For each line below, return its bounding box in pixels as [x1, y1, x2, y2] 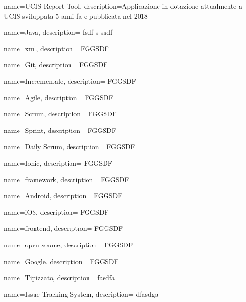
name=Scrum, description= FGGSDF [4, 109, 117, 119]
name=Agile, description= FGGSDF [4, 92, 113, 102]
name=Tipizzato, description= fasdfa [4, 272, 115, 283]
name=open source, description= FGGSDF [4, 239, 133, 249]
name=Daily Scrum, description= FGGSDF [4, 141, 135, 151]
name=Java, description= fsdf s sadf [4, 27, 113, 37]
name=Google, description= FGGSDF [4, 256, 119, 266]
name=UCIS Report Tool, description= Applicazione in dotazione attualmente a [4, 1, 242, 11]
